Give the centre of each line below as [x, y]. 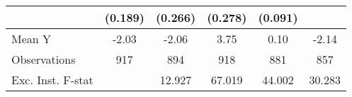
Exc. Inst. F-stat [52, 80]
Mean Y [32, 39]
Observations [44, 59]
